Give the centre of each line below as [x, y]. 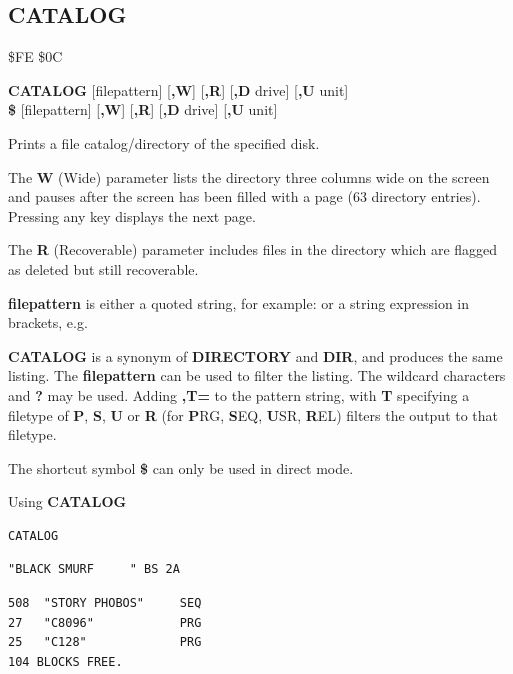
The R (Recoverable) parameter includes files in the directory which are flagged [253, 249]
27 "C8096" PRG [105, 622]
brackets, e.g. [48, 322]
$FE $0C [35, 56]
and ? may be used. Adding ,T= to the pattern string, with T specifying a [239, 394]
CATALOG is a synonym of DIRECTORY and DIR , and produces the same [255, 355]
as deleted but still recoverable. [103, 268]
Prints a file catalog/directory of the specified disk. [164, 142]
